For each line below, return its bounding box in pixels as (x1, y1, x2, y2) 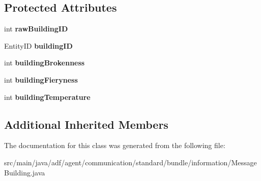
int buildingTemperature (4, 91, 91, 102)
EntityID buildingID (4, 40, 73, 51)
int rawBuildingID (4, 23, 68, 34)
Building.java (4, 167, 45, 177)
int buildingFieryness (4, 74, 78, 85)
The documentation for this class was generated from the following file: (4, 140, 225, 151)
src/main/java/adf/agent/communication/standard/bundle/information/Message (4, 157, 257, 167)
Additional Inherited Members (4, 116, 168, 132)
